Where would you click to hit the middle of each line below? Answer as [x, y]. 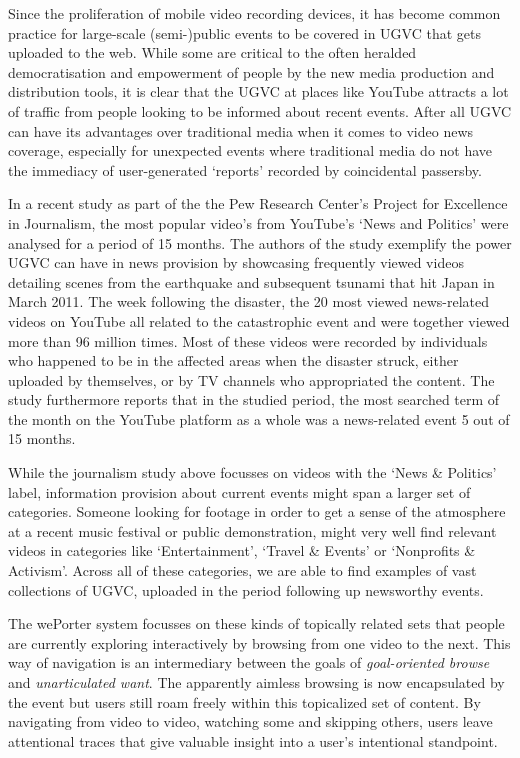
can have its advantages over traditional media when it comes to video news [241, 130]
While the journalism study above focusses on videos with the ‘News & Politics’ [252, 472]
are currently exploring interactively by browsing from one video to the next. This [259, 642]
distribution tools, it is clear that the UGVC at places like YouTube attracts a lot [258, 91]
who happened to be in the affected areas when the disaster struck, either [233, 360]
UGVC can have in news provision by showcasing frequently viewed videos [236, 262]
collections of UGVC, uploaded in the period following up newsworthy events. [246, 589]
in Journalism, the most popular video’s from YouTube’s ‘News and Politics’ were [258, 222]
